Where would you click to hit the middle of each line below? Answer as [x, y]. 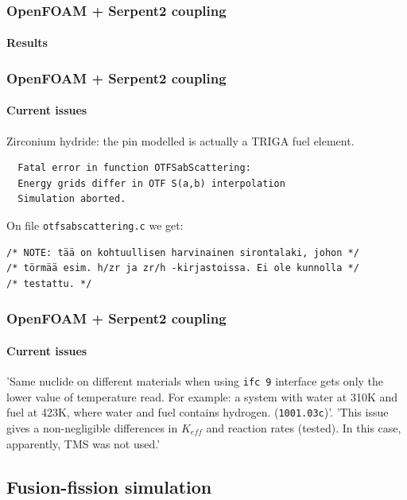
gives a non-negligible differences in [92, 428]
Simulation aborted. [72, 199]
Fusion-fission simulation [109, 486]
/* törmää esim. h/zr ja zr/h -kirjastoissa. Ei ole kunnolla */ [183, 268]
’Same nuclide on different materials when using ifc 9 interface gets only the [195, 381]
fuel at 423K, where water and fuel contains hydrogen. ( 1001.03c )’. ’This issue [198, 412]
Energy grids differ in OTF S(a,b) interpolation [151, 183]
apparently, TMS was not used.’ [83, 443]
